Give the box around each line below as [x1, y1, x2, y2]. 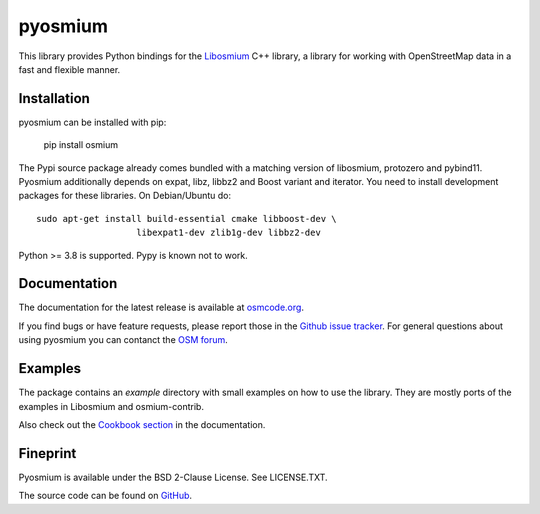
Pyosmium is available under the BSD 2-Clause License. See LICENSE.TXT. [18, 471, 329, 483]
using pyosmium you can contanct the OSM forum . [18, 334, 229, 346]
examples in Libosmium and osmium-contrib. [18, 400, 205, 412]
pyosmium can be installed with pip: [18, 116, 167, 128]
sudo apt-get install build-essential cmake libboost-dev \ [36, 213, 337, 224]
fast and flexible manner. [18, 63, 121, 75]
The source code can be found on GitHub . [18, 490, 193, 502]
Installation [18, 90, 90, 107]
